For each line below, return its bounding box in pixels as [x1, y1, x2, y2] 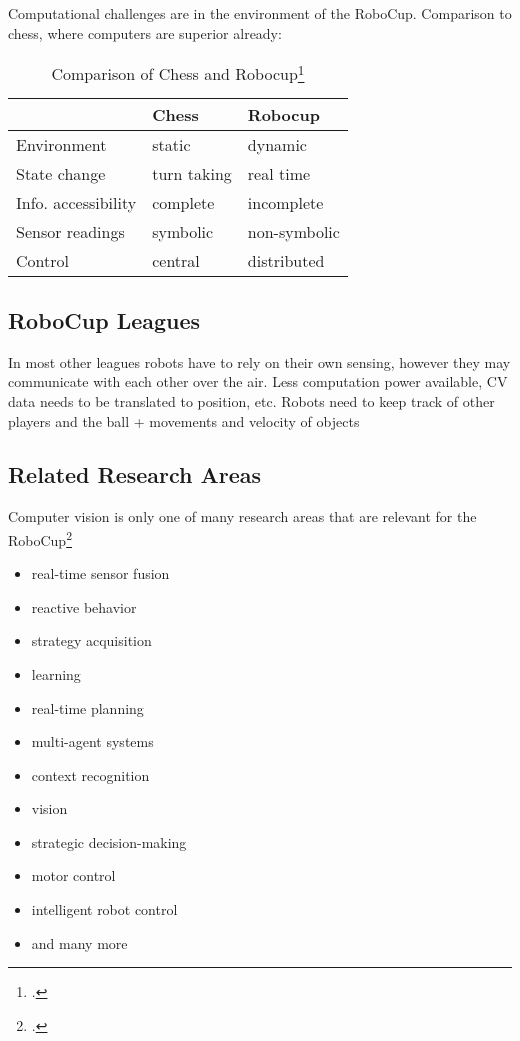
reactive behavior [31, 596, 137, 617]
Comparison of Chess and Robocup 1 [51, 59, 305, 86]
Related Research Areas [8, 459, 262, 490]
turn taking [152, 161, 232, 185]
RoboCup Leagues [8, 304, 201, 335]
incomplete [247, 190, 324, 214]
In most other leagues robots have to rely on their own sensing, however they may [8, 351, 511, 372]
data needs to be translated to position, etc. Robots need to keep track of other [8, 390, 495, 411]
